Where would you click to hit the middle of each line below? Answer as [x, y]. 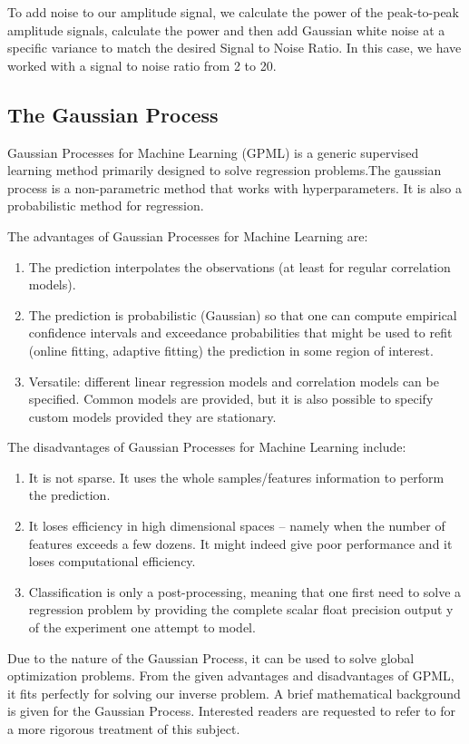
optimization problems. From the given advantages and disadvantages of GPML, [231, 675]
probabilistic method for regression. [106, 206]
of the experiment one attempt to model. [142, 627]
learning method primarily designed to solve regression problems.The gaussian [225, 170]
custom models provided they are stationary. [152, 416]
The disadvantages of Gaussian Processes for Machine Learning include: [207, 447]
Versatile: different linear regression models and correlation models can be [234, 381]
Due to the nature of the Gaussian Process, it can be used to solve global [211, 657]
